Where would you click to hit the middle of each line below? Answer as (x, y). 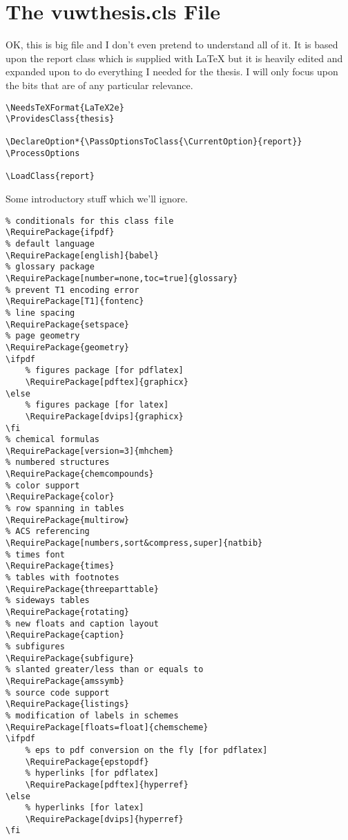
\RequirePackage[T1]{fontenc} (75, 302)
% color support (43, 485)
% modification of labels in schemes (92, 715)
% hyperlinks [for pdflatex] (92, 773)
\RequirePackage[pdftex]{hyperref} (107, 784)
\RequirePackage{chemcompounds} (80, 474)
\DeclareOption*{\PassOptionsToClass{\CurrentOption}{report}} (154, 142)
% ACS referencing (48, 532)
